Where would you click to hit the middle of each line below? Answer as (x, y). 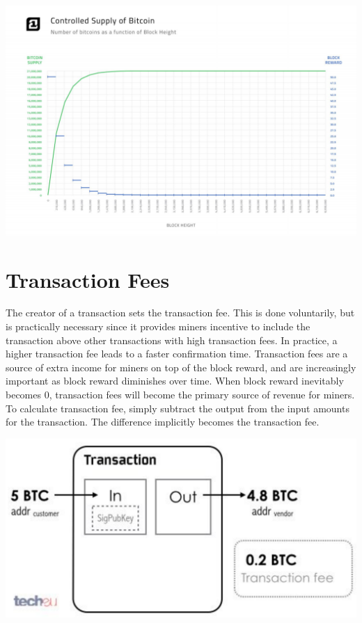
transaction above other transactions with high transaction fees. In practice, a (172, 340)
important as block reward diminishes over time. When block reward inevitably (175, 381)
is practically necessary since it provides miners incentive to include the (158, 326)
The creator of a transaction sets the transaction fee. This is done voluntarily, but (180, 313)
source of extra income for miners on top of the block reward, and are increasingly (181, 367)
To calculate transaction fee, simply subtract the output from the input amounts (178, 408)
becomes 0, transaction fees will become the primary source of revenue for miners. (180, 395)
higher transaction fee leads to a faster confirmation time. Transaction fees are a (177, 354)
